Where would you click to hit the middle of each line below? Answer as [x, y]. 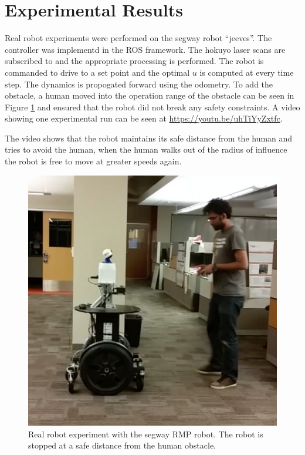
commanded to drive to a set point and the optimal [97, 72]
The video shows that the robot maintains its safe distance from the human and [149, 138]
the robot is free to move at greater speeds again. [93, 161]
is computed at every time [247, 72]
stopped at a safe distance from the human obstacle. [122, 445]
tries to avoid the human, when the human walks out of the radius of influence [146, 149]
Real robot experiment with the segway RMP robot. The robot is [146, 434]
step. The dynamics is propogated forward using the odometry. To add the [139, 84]
